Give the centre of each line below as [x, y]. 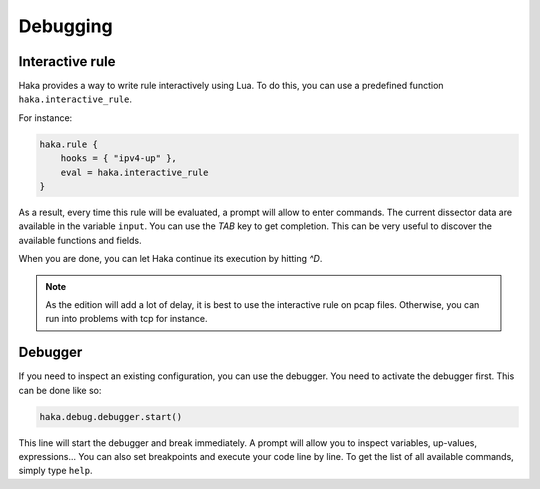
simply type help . [56, 471]
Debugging [66, 26]
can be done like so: [60, 390]
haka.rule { [69, 144]
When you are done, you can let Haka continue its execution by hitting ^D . [170, 259]
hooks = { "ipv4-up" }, [118, 158]
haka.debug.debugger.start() [111, 416]
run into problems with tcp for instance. [126, 319]
